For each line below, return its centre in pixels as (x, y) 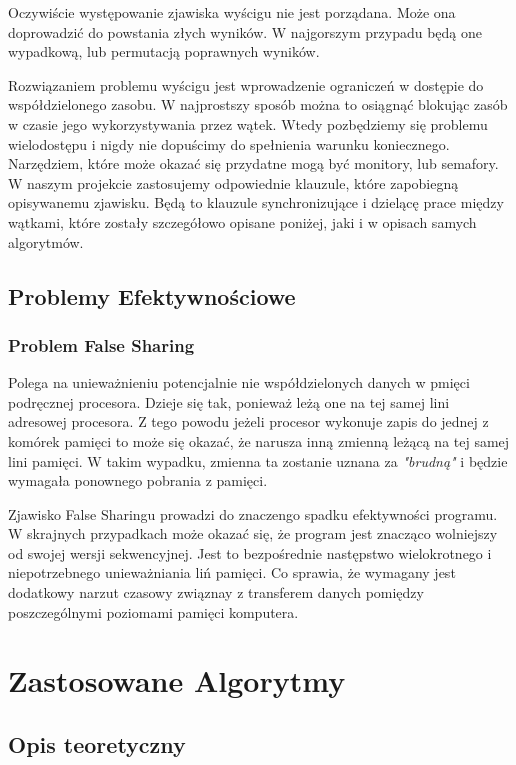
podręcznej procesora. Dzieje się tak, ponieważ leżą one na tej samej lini (229, 401)
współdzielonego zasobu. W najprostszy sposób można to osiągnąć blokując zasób (258, 104)
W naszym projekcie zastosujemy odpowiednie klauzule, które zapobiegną (233, 182)
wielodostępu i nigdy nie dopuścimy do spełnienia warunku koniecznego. (229, 143)
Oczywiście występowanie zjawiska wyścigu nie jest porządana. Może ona (232, 12)
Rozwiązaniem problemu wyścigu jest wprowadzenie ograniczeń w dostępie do (246, 84)
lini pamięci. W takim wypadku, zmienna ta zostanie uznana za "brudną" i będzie (258, 460)
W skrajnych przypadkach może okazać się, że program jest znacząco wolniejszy (253, 533)
